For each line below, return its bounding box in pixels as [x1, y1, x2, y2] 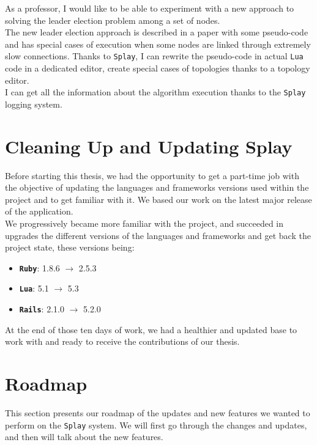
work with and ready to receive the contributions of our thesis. [5, 335, 240, 348]
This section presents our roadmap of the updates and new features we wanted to [5, 406, 310, 419]
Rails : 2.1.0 [19, 303, 64, 315]
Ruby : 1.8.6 [19, 261, 60, 274]
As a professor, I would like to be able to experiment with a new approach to [5, 2, 294, 14]
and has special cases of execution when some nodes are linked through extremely [5, 37, 311, 50]
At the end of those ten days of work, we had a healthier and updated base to [5, 323, 297, 336]
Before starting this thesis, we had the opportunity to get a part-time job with [5, 169, 299, 182]
